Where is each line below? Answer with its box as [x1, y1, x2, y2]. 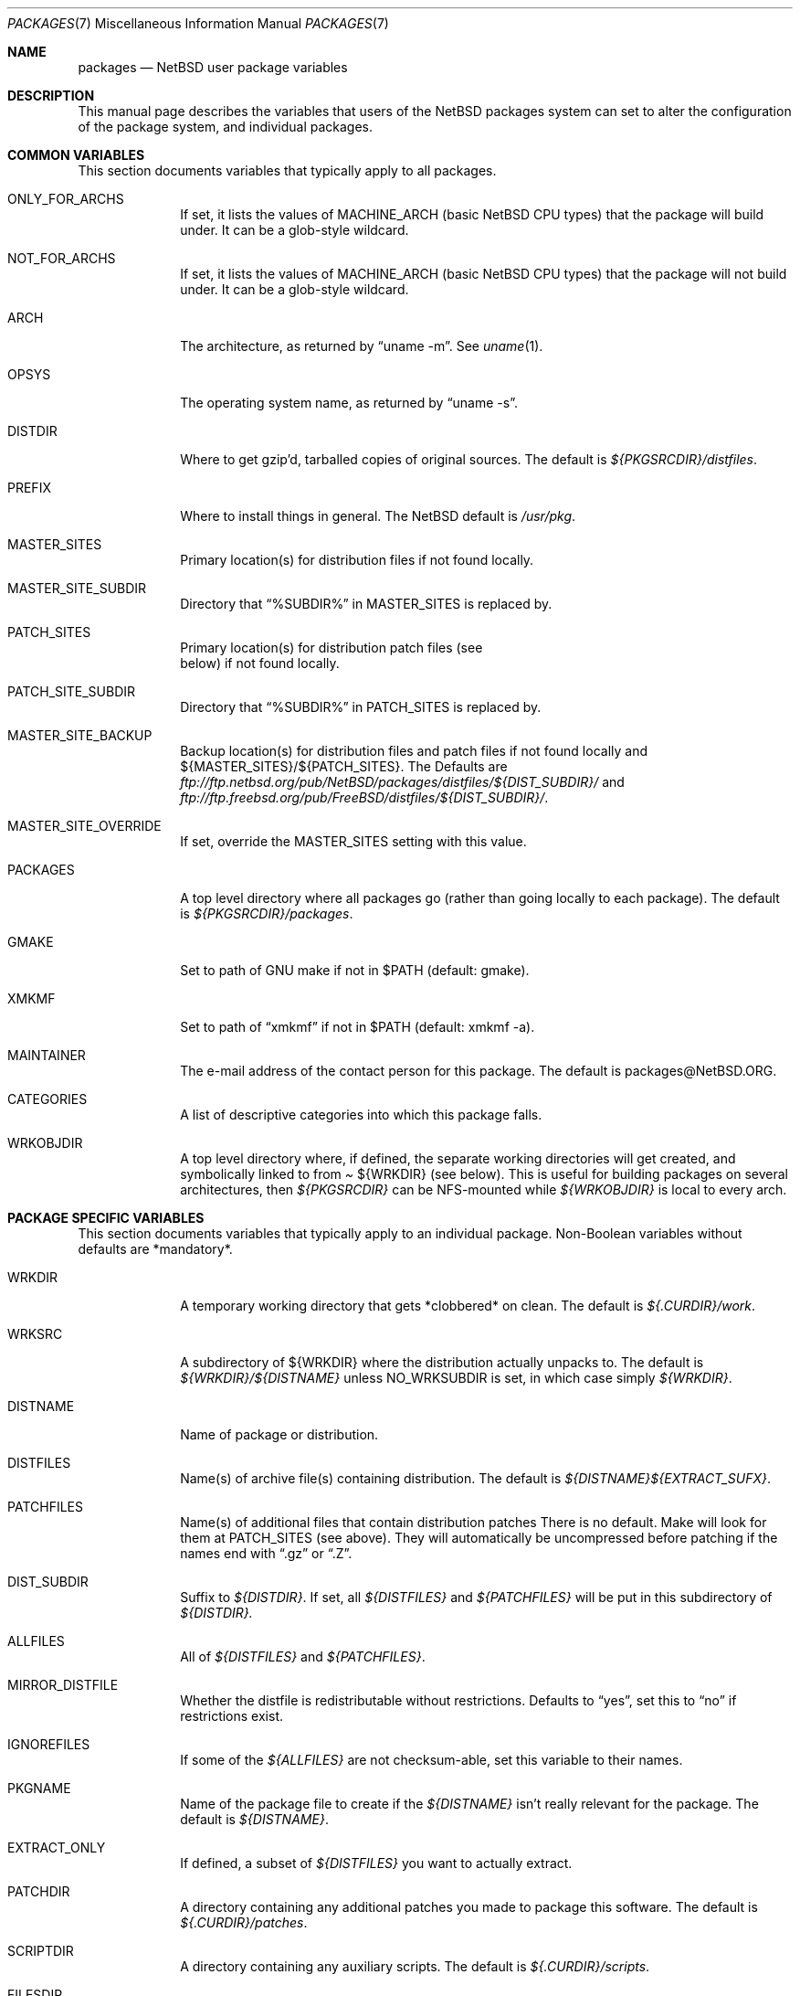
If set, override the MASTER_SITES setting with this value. [180, 833, 527, 849]
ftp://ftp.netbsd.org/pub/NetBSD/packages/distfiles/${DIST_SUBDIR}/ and [180, 774, 625, 790]
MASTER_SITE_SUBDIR [7, 580, 147, 596]
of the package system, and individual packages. [78, 119, 373, 134]
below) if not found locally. [180, 655, 340, 671]
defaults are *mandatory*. [78, 1241, 233, 1257]
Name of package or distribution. [180, 1427, 379, 1442]
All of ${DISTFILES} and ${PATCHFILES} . [180, 1649, 426, 1664]
